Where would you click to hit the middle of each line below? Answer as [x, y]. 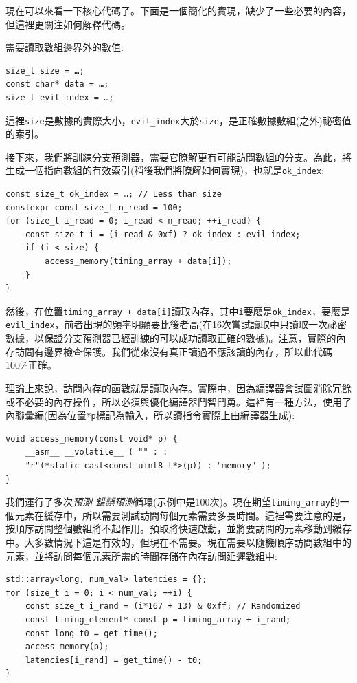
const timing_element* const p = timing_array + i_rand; [158, 619]
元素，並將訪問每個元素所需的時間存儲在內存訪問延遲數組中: [141, 555]
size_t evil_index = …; [60, 97]
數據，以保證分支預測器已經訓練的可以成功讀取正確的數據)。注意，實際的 [171, 338]
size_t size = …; [45, 71]
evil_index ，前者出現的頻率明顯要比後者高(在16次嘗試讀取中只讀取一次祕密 [176, 324]
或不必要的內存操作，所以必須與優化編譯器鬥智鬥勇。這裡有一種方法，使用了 [178, 401]
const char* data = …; [57, 84]
